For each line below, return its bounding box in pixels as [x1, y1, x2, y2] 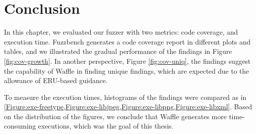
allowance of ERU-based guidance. [4, 75, 108, 86]
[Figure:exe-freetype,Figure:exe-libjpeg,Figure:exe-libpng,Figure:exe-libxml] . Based [4, 101, 252, 112]
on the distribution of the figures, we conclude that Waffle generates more [4, 111, 227, 121]
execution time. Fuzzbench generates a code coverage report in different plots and [4, 36, 251, 46]
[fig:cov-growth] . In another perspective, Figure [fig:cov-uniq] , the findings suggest [4, 55, 251, 66]
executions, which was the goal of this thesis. [38, 121, 174, 131]
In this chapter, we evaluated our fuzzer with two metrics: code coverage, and [4, 27, 238, 37]
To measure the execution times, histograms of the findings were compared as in [4, 91, 247, 102]
